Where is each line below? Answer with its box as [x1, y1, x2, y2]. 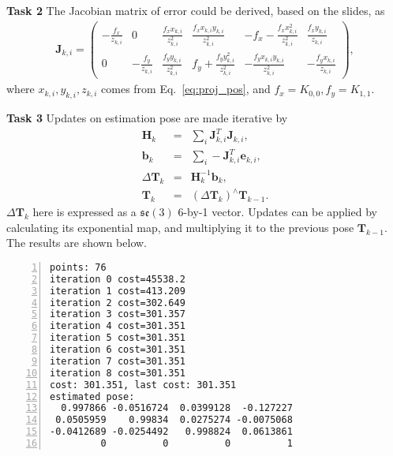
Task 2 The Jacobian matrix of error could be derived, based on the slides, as [6, 2, 385, 18]
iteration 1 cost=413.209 [50, 285, 185, 297]
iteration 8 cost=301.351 [50, 367, 185, 379]
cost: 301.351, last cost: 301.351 [50, 379, 237, 391]
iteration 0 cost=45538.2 [50, 273, 185, 285]
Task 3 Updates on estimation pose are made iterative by [6, 110, 288, 126]
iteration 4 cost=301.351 [50, 320, 185, 332]
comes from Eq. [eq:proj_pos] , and [101, 80, 271, 97]
